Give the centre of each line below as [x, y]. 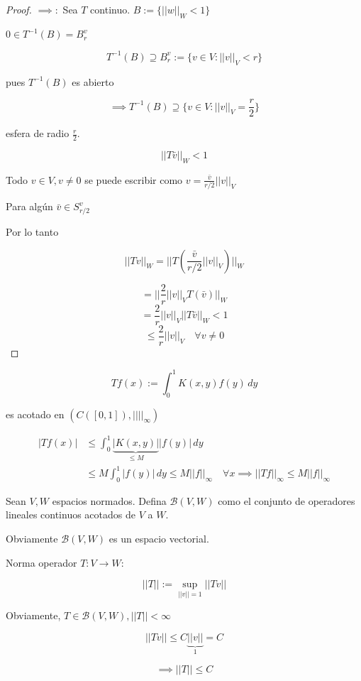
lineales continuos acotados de [71, 514]
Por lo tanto [32, 231]
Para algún [29, 206]
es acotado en [35, 414]
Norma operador [41, 562]
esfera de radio [38, 133]
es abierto [93, 81]
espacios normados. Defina [109, 500]
